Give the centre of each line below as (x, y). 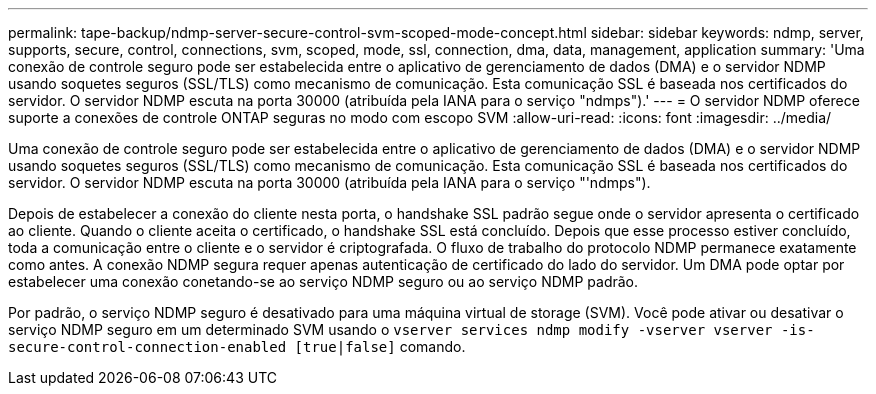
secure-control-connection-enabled (147, 347)
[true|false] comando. (380, 346)
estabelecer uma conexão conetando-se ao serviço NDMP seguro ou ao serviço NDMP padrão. (323, 281)
